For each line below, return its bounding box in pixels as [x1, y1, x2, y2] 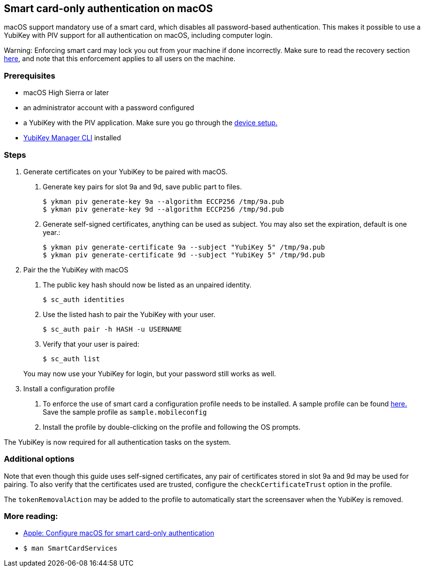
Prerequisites [4, 70, 55, 81]
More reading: [4, 511, 58, 521]
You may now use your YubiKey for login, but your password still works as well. [23, 369, 276, 378]
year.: [43, 228, 61, 236]
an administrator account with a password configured [23, 103, 195, 112]
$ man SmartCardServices [23, 544, 117, 553]
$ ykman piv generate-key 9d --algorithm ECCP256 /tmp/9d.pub [43, 205, 284, 213]
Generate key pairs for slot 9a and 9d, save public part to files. [43, 182, 242, 191]
